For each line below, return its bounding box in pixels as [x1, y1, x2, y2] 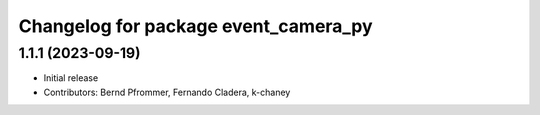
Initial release [43, 72, 99, 84]
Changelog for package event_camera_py [18, 15, 374, 37]
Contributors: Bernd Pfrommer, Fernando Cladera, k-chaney [43, 86, 291, 98]
